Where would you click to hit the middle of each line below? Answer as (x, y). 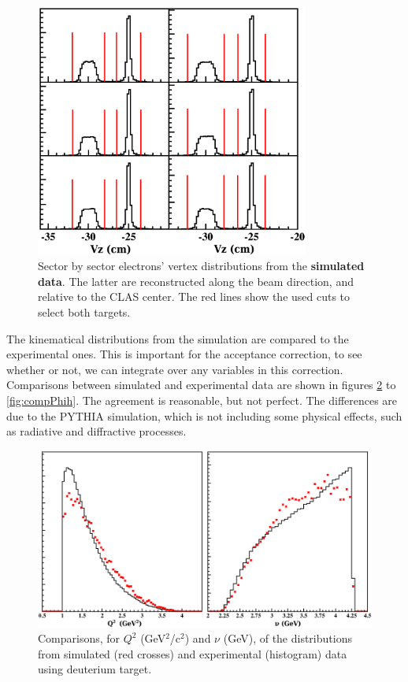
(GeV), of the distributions (287, 638)
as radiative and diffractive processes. (96, 431)
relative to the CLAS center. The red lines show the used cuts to (194, 297)
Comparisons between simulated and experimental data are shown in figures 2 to (201, 385)
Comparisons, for (79, 638)
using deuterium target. (95, 669)
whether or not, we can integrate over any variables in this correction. (175, 369)
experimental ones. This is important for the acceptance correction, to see (184, 354)
